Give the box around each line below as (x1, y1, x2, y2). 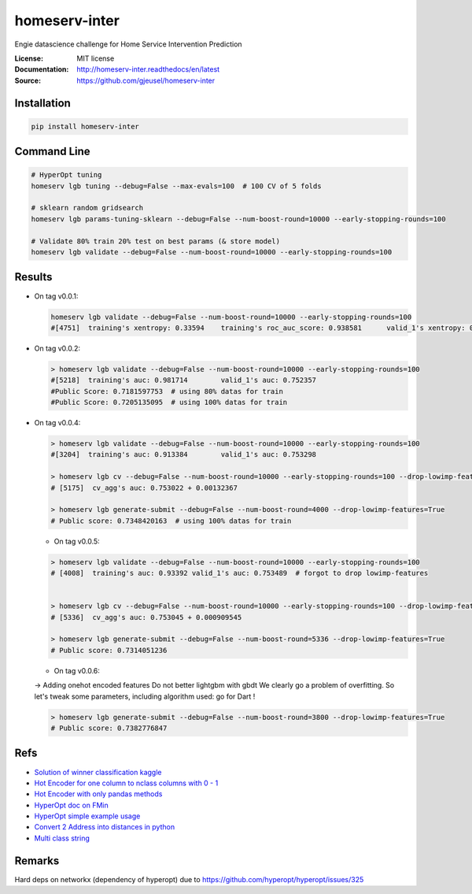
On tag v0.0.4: (34, 418, 81, 428)
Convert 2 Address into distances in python (34, 822, 175, 832)
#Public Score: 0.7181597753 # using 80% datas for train (50, 387, 283, 395)
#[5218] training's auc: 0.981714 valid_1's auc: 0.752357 (50, 376, 317, 385)
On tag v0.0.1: (34, 291, 79, 301)
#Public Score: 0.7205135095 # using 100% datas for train (50, 398, 288, 407)
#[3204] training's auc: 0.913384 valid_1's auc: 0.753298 (50, 450, 317, 459)
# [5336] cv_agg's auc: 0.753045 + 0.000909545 (50, 613, 242, 621)
